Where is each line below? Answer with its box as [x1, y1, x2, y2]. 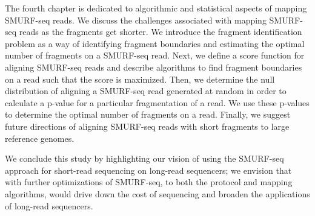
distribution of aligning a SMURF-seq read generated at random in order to [5, 84, 287, 97]
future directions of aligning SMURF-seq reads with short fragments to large [5, 119, 290, 132]
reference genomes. [5, 132, 75, 144]
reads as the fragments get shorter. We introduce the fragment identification [19, 25, 302, 38]
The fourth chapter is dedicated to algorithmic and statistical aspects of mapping [5, 2, 307, 14]
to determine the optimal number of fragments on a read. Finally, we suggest [5, 108, 291, 121]
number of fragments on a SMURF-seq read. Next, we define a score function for [5, 49, 305, 62]
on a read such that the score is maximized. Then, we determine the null [5, 72, 275, 85]
